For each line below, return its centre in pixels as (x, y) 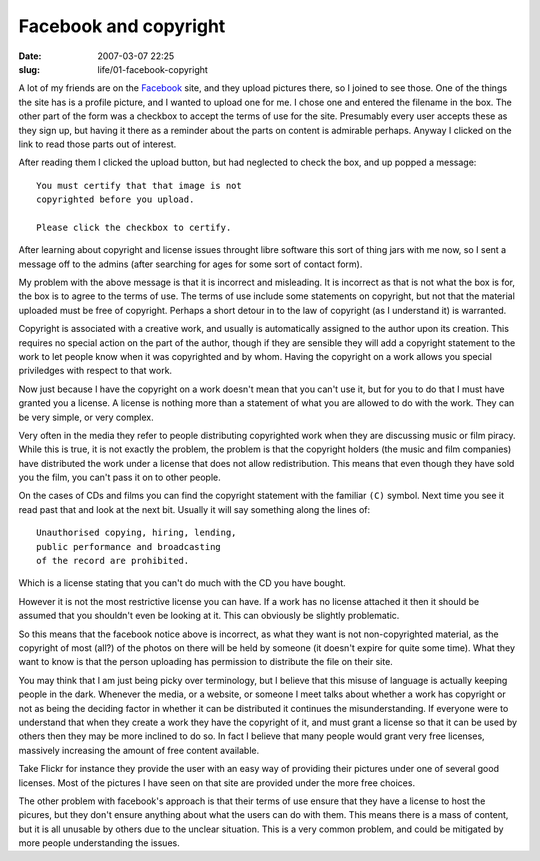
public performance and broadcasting (129, 546)
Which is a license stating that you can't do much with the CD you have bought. (182, 583)
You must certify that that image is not (139, 185)
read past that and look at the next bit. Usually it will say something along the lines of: (194, 509)
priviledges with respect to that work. (95, 371)
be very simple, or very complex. (86, 417)
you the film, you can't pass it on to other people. (120, 477)
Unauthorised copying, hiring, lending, (136, 533)
